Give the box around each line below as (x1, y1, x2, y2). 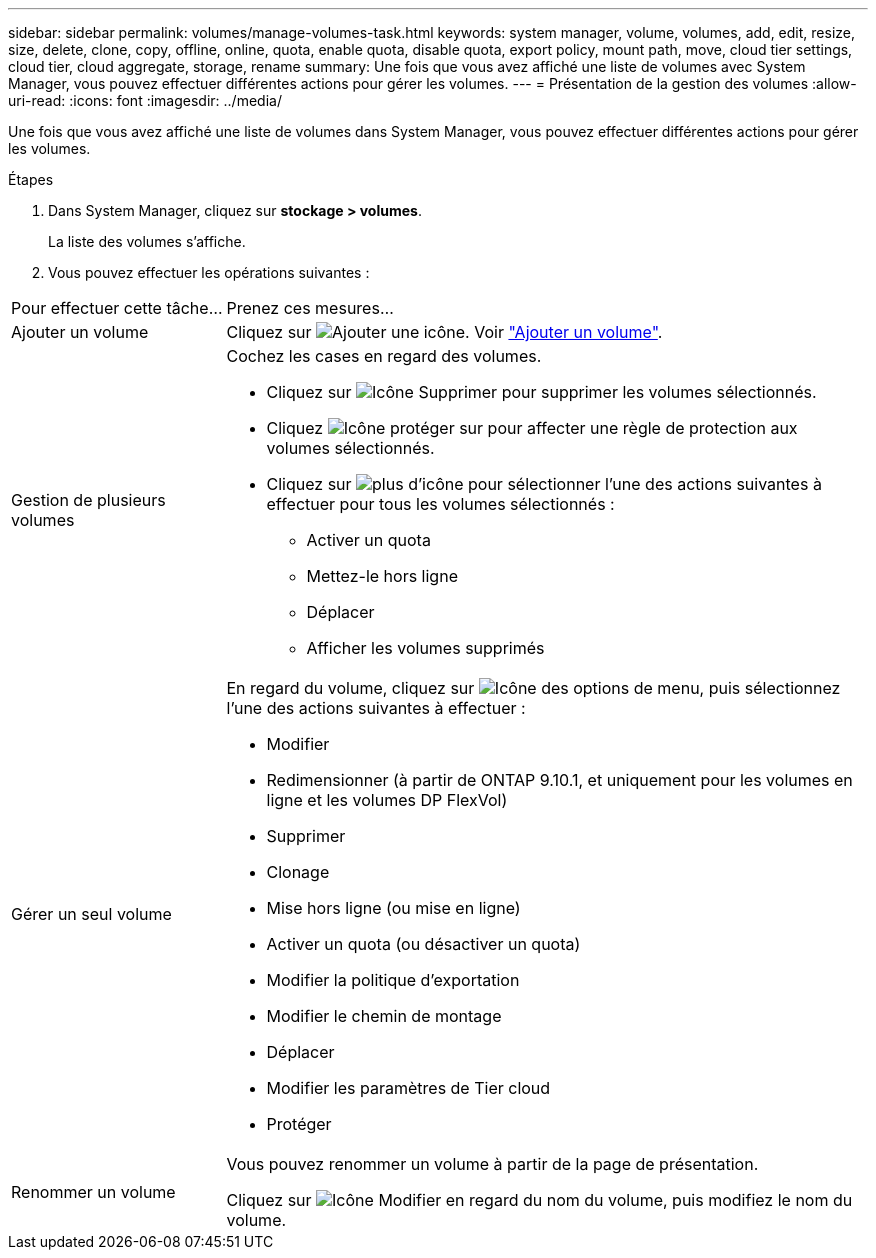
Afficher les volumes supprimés (306, 638, 545, 658)
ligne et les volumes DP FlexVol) (266, 790, 508, 810)
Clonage (266, 862, 330, 882)
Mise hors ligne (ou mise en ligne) (266, 898, 521, 918)
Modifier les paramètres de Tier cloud (266, 1078, 551, 1098)
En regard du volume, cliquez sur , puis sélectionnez (226, 678, 841, 698)
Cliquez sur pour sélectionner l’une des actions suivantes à (266, 474, 822, 494)
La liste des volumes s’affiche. (48, 233, 246, 250)
